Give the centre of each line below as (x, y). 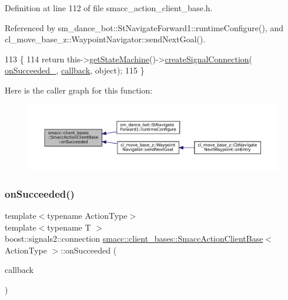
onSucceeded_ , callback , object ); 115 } (75, 70)
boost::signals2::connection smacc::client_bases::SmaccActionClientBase (134, 239)
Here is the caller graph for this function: (79, 90)
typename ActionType (87, 215)
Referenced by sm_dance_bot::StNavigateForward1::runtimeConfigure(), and (144, 27)
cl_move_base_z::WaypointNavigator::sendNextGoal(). (105, 39)
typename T (69, 227)
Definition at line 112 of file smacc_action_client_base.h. (109, 8)
